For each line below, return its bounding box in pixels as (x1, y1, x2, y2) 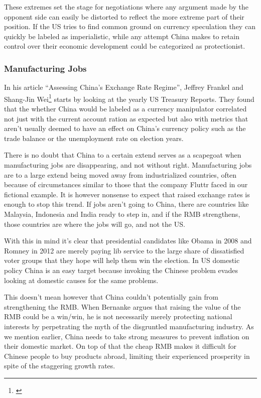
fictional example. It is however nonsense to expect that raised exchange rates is (4, 189, 250, 199)
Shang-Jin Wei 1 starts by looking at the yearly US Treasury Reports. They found (4, 92, 254, 104)
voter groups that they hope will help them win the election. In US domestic (4, 255, 240, 266)
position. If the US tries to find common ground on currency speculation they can (4, 21, 255, 32)
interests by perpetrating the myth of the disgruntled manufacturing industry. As (4, 321, 254, 331)
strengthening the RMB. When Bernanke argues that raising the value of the (4, 301, 241, 312)
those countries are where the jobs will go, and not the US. (4, 218, 185, 229)
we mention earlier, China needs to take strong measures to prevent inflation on (4, 331, 249, 341)
